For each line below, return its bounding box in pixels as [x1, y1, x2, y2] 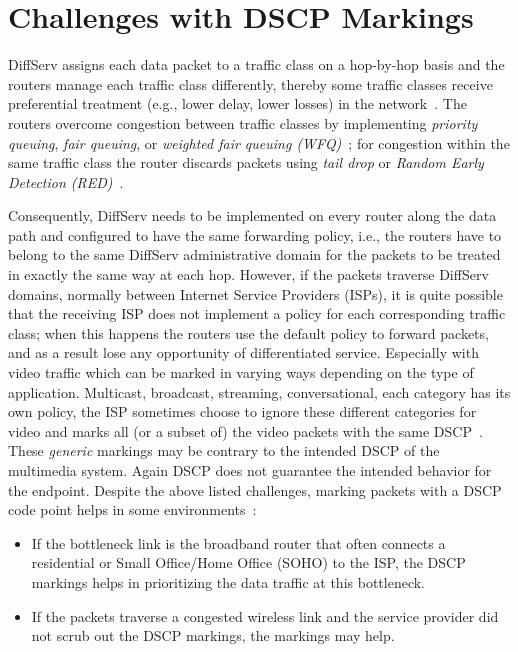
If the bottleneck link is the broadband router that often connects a [31, 532, 446, 553]
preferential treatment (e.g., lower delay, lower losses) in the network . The [8, 93, 467, 114]
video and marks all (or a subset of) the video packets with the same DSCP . [8, 420, 483, 441]
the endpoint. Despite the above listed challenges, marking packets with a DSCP [8, 479, 502, 500]
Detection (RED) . [8, 171, 124, 192]
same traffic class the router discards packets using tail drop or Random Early [8, 152, 484, 173]
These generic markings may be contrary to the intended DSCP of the [8, 440, 440, 461]
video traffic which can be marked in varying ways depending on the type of [8, 362, 474, 383]
